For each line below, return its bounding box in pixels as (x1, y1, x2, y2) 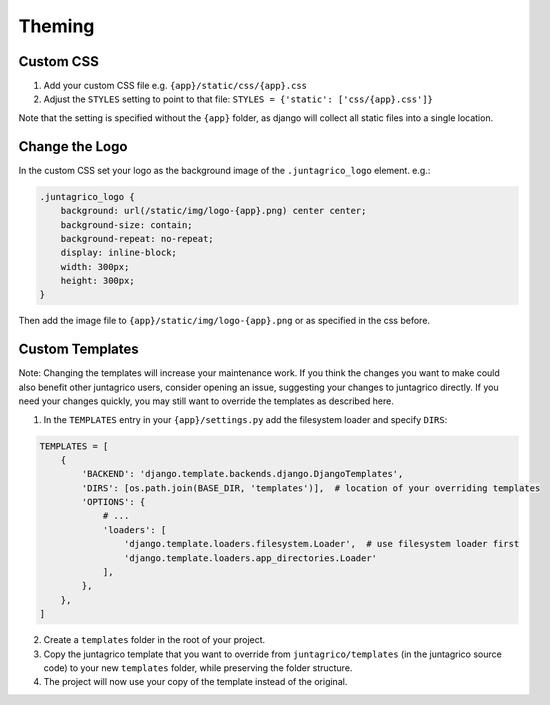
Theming (18, 15, 95, 37)
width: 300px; (60, 261, 130, 272)
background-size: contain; (60, 219, 194, 230)
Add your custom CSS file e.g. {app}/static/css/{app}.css (43, 80, 308, 92)
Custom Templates (18, 341, 139, 358)
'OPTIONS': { (81, 496, 146, 508)
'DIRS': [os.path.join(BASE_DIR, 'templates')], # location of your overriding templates (81, 482, 541, 494)
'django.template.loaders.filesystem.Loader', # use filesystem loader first (123, 538, 520, 550)
